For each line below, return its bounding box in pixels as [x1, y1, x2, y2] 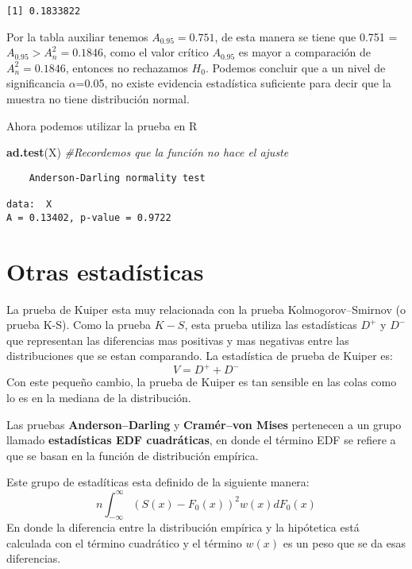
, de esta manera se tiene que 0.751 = [214, 28, 398, 45]
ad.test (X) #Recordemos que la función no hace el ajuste [6, 144, 289, 161]
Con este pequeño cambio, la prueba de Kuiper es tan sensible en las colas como [6, 374, 397, 390]
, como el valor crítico [103, 44, 209, 60]
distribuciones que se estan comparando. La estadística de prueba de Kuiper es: [6, 347, 393, 364]
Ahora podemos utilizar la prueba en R [6, 117, 198, 134]
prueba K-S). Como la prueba [6, 316, 152, 333]
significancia [6, 75, 65, 91]
